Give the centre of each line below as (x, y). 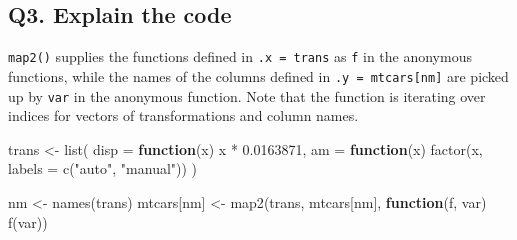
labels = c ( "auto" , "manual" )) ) (103, 168)
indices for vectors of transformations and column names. (183, 115)
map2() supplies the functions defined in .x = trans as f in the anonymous (240, 56)
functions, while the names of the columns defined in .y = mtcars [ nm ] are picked (258, 75)
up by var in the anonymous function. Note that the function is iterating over (247, 95)
